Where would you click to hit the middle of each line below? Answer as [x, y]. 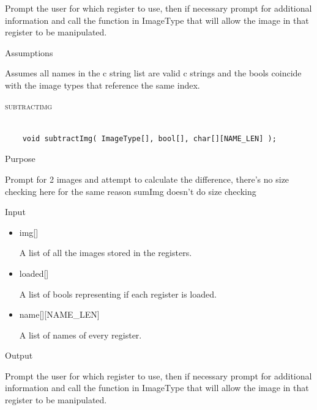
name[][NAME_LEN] [59, 314]
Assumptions [29, 52]
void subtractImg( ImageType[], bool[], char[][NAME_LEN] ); [149, 138]
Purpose [20, 159]
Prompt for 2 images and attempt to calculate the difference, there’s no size [147, 179]
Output [19, 355]
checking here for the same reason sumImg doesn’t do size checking [131, 191]
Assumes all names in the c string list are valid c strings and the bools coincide [153, 73]
